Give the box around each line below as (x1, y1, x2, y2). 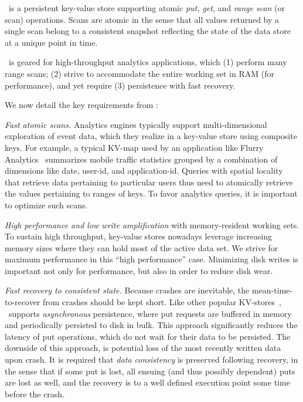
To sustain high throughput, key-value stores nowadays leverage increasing (5, 230, 273, 242)
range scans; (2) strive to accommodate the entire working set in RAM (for (5, 67, 274, 79)
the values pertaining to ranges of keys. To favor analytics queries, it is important (5, 187, 298, 200)
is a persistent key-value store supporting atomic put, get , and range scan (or (8, 2, 285, 13)
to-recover (5, 296, 40, 308)
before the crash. (5, 387, 65, 400)
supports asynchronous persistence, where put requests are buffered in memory (8, 307, 292, 319)
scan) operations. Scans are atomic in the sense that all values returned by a (5, 13, 280, 25)
